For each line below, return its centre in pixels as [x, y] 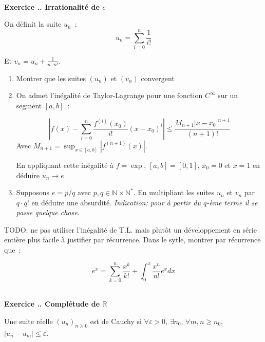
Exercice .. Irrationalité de [52, 6]
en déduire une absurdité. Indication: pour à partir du [116, 202]
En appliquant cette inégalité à [65, 165]
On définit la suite [33, 24]
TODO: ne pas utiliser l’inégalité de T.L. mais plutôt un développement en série [130, 229]
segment [29, 105]
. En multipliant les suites [174, 192]
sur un [228, 95]
